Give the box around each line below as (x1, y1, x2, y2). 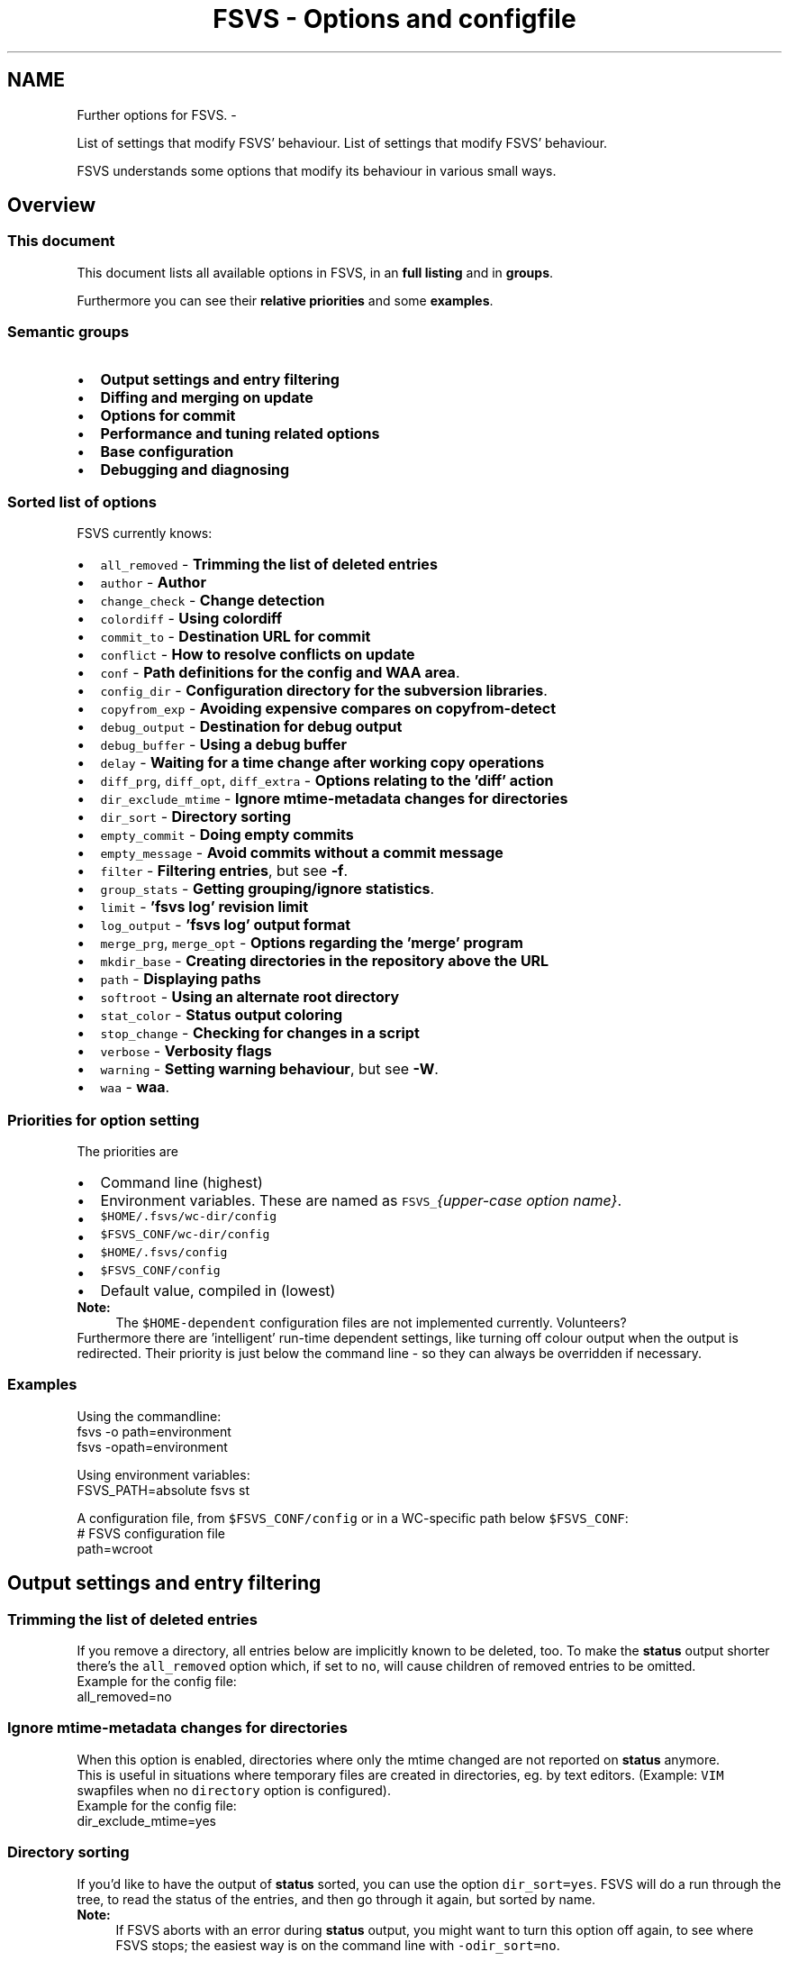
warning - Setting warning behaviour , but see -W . (100, 1060, 439, 1079)
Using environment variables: (77, 1466, 250, 1482)
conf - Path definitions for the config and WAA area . (100, 663, 460, 682)
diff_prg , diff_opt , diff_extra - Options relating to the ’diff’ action (100, 771, 554, 790)
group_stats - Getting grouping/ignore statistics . (100, 880, 435, 898)
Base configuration (100, 442, 234, 461)
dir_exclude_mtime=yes (77, 1812, 216, 1829)
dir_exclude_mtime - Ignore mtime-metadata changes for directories (100, 789, 568, 808)
